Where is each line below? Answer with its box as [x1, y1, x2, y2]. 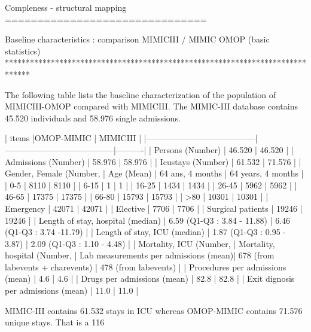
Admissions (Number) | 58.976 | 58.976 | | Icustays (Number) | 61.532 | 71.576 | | [5, 155, 301, 167]
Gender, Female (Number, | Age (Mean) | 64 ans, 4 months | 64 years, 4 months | [5, 167, 304, 179]
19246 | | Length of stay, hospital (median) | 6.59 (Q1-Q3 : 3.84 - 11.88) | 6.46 [5, 214, 291, 226]
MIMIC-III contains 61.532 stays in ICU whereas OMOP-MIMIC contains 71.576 [5, 304, 303, 316]
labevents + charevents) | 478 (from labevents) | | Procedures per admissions [5, 260, 286, 273]
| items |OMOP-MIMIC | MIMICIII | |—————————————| [5, 132, 258, 144]
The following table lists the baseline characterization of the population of [5, 88, 276, 100]
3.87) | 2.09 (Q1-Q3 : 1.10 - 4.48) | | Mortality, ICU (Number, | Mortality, [5, 237, 275, 249]
